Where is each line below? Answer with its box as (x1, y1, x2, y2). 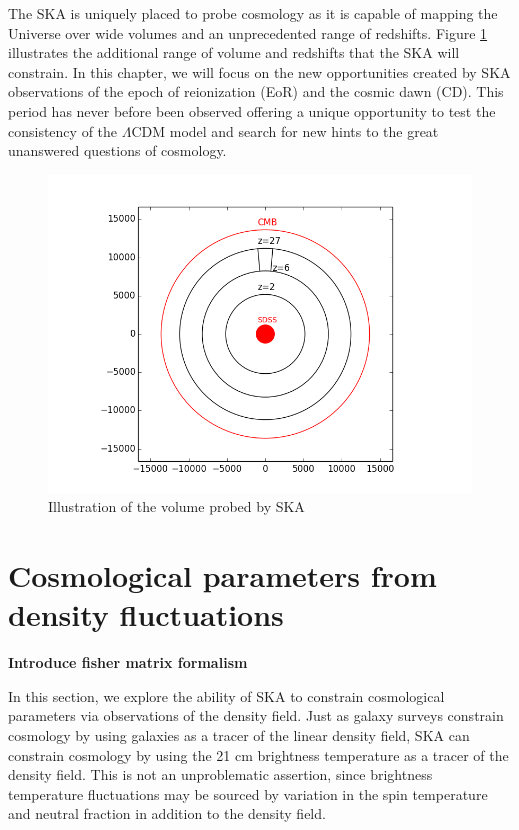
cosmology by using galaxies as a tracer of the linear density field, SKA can (8, 725, 470, 746)
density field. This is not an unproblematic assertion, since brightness (8, 764, 433, 785)
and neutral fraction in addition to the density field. (8, 803, 326, 824)
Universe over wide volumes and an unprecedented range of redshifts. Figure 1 (8, 22, 488, 43)
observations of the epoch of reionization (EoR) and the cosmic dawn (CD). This (8, 81, 504, 102)
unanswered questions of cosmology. (8, 140, 227, 161)
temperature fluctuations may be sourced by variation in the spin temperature (8, 783, 488, 804)
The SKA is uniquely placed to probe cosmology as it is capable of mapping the (8, 3, 498, 23)
